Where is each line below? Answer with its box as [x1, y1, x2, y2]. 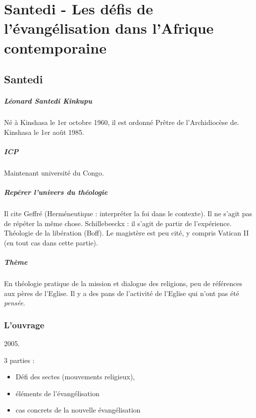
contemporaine [4, 37, 106, 58]
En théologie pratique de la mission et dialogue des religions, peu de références [4, 278, 242, 288]
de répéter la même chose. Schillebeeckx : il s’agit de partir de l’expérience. [4, 218, 232, 228]
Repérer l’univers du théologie [4, 187, 108, 197]
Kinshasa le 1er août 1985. [4, 126, 84, 137]
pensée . [4, 298, 25, 308]
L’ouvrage [4, 318, 45, 331]
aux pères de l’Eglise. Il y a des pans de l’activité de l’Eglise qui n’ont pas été [4, 288, 239, 298]
